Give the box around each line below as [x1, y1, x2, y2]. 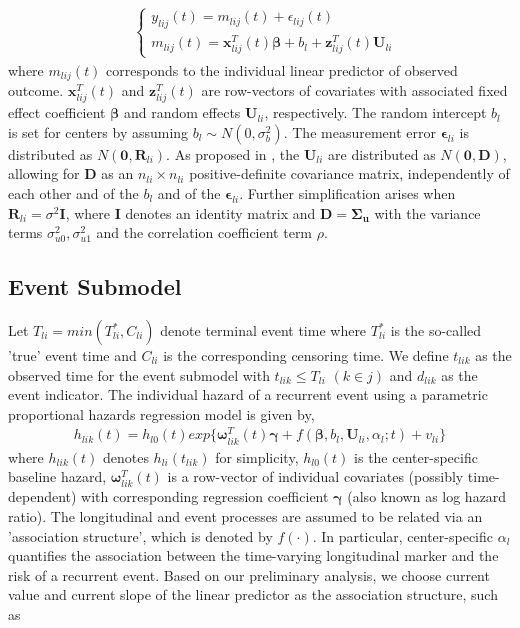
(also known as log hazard [347, 486, 507, 507]
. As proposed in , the [166, 143, 300, 164]
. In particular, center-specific [312, 525, 493, 546]
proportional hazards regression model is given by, [8, 403, 315, 424]
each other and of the [8, 183, 139, 204]
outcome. [8, 80, 64, 101]
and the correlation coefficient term [96, 222, 313, 243]
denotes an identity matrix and [125, 202, 316, 223]
